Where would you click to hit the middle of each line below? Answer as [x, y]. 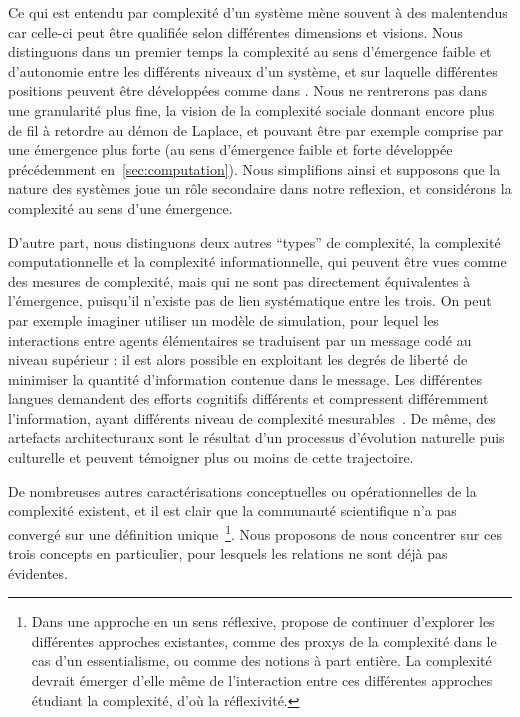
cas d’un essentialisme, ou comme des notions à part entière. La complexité [261, 660]
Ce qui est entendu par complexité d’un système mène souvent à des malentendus [258, 12]
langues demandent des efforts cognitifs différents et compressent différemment [248, 398]
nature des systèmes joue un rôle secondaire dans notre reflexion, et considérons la [260, 188]
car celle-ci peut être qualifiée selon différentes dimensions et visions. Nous [235, 31]
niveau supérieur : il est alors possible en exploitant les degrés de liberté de [238, 359]
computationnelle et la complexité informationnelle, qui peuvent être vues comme [257, 261]
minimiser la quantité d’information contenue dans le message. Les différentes [245, 378]
